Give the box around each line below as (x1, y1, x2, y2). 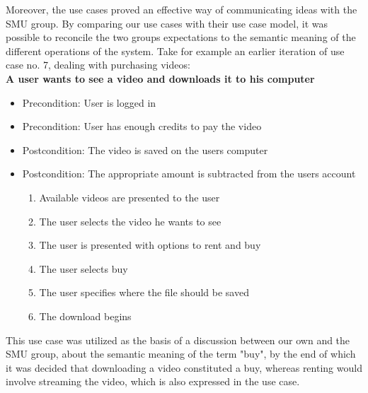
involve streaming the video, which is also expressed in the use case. (6, 374, 300, 389)
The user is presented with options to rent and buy (39, 237, 261, 252)
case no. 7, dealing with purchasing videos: (6, 57, 190, 72)
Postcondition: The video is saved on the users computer (22, 142, 268, 157)
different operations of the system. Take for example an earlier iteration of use (6, 43, 345, 58)
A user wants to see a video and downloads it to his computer (6, 71, 315, 86)
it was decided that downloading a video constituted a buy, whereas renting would (6, 360, 362, 375)
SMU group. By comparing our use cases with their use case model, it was (6, 16, 328, 30)
